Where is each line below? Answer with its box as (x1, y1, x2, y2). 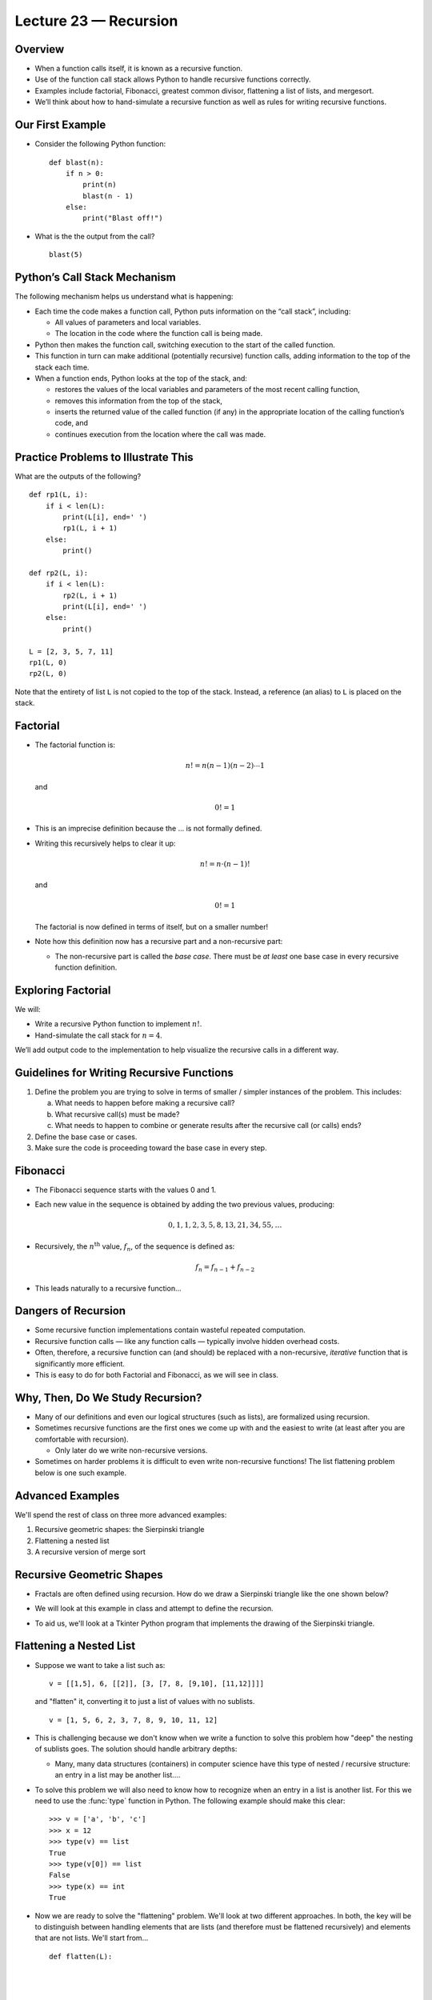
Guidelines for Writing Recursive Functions (14, 1066, 234, 1079)
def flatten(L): (49, 1952, 113, 1961)
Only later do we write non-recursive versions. (54, 1446, 208, 1455)
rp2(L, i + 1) (62, 590, 118, 600)
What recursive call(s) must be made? (54, 1109, 180, 1119)
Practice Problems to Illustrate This (14, 450, 194, 464)
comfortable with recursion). (34, 1434, 129, 1444)
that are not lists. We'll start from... (34, 1933, 149, 1943)
